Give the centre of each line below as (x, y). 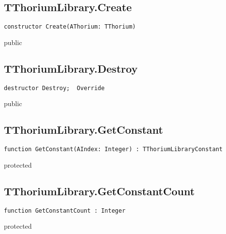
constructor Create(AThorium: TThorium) (70, 27)
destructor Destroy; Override (54, 88)
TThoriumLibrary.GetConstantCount (99, 191)
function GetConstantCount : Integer (65, 211)
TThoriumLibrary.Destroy (71, 68)
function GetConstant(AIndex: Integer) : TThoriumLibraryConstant (113, 149)
